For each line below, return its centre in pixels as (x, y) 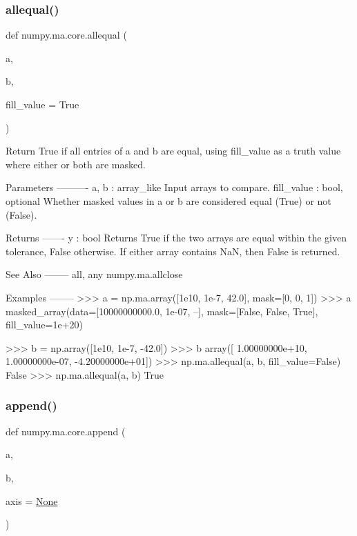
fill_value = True (42, 104)
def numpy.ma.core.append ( (66, 431)
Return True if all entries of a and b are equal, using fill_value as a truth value (173, 151)
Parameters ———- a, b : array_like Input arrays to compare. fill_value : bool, (174, 187)
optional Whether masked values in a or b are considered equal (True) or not (168, 200)
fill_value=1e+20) (45, 325)
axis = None (32, 500)
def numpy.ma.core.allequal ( (66, 35)
